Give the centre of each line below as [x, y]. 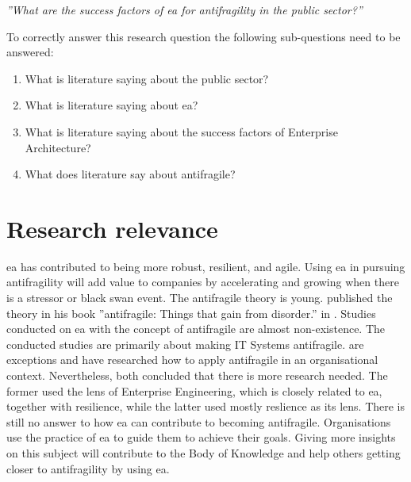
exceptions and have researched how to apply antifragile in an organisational [192, 360]
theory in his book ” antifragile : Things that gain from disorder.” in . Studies [191, 313]
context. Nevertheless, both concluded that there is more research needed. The [197, 375]
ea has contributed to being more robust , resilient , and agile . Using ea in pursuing [206, 266]
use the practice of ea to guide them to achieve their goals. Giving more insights [201, 437]
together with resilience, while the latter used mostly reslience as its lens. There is [206, 406]
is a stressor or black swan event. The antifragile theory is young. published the [200, 298]
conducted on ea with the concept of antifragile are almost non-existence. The [196, 329]
